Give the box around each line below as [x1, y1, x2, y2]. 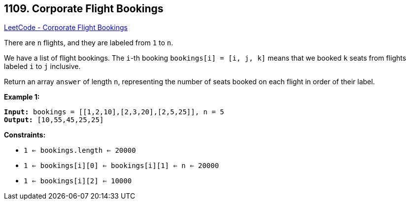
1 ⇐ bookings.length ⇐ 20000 [24, 146, 136, 155]
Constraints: [4, 131, 46, 139]
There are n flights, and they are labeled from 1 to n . [4, 38, 173, 47]
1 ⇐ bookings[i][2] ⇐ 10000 [24, 177, 132, 185]
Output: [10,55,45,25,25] [4, 116, 104, 124]
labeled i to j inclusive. [4, 62, 81, 71]
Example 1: [4, 93, 40, 102]
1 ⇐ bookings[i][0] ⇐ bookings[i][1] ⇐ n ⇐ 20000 [24, 162, 219, 170]
